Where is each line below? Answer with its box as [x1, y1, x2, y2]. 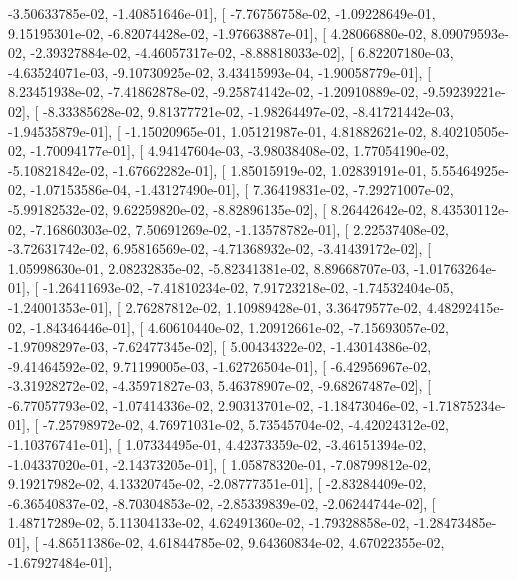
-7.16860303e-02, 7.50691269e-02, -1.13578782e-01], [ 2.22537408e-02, [30, 218, 449, 239]
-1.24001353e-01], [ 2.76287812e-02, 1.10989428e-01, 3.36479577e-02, [8, 296, 422, 317]
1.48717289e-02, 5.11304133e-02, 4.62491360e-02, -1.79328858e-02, [8, 512, 410, 533]
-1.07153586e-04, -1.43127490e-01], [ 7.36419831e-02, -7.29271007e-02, [30, 179, 454, 200]
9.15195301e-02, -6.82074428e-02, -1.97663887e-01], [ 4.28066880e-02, [8, 22, 427, 43]
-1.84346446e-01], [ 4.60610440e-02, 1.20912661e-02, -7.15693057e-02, [30, 316, 449, 337]
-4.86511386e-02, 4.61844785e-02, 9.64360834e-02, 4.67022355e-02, [42, 532, 445, 553]
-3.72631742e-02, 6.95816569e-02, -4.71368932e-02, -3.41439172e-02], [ [8, 238, 432, 259]
